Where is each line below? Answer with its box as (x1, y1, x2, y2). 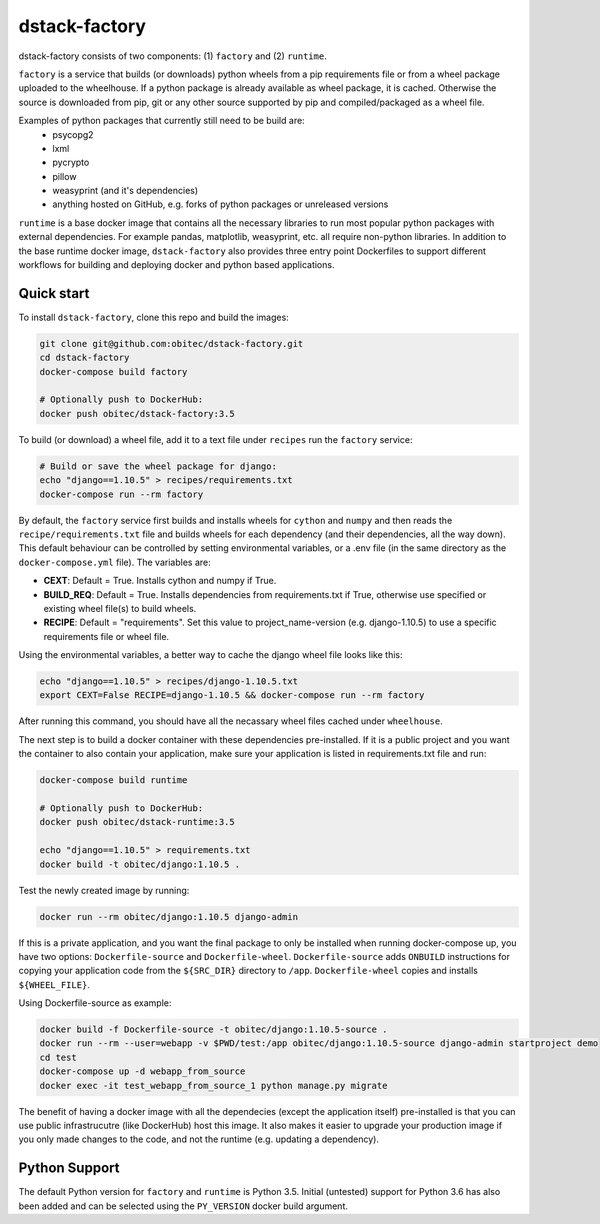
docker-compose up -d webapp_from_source (39, 1066, 246, 1077)
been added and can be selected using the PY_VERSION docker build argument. (18, 1200, 349, 1212)
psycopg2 (52, 128, 94, 140)
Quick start (18, 285, 90, 302)
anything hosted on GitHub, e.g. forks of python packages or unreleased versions (52, 198, 389, 210)
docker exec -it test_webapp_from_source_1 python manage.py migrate (39, 1080, 388, 1091)
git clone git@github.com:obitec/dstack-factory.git (39, 338, 304, 349)
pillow (52, 170, 77, 182)
